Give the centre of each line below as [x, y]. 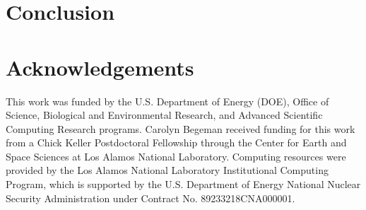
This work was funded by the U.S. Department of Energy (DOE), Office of [167, 101]
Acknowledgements [100, 67]
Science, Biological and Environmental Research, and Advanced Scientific [164, 115]
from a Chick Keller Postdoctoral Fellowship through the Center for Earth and [176, 142]
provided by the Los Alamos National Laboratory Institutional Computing [167, 170]
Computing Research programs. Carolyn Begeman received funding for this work [181, 128]
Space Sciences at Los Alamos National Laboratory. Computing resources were [176, 156]
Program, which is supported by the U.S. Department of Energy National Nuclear [183, 184]
